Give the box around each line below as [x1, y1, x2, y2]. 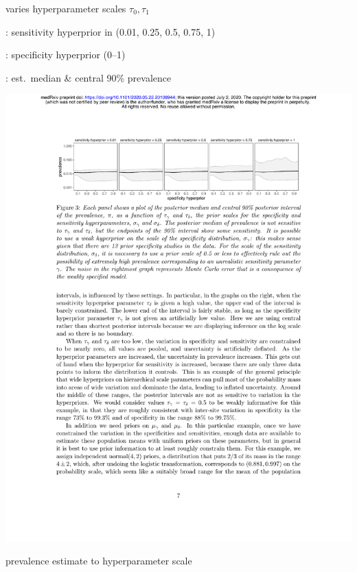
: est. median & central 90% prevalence [5, 70, 172, 84]
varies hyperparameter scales [5, 1, 126, 15]
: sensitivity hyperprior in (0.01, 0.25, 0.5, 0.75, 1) [5, 24, 216, 38]
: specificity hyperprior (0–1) [5, 47, 126, 62]
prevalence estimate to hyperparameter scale [5, 553, 192, 568]
